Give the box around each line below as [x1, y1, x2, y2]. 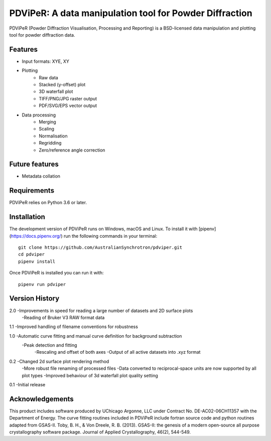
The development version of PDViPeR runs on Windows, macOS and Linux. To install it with [9, 226, 198, 232]
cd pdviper [18, 251, 45, 257]
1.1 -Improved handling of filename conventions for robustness [9, 324, 138, 330]
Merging [39, 118, 56, 125]
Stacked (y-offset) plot [39, 82, 86, 88]
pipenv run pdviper [18, 281, 66, 287]
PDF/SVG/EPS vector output [39, 103, 97, 109]
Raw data [39, 74, 59, 80]
